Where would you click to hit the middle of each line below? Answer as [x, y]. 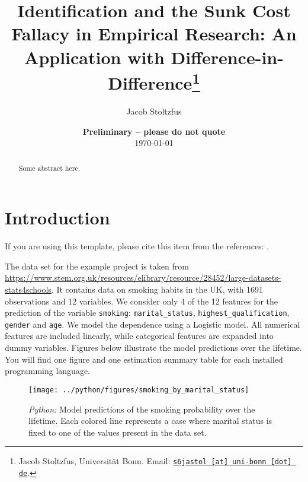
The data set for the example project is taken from [97, 266]
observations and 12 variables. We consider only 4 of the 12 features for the [142, 301]
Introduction [57, 218]
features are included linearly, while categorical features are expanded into [139, 336]
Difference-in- [227, 57]
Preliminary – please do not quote [154, 131]
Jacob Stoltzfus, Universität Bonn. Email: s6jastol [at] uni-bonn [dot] [155, 461]
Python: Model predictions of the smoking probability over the [142, 409]
